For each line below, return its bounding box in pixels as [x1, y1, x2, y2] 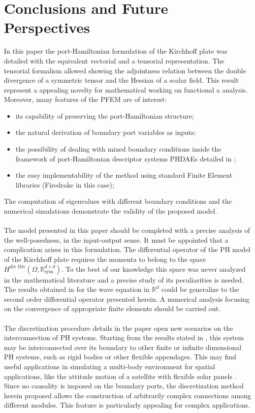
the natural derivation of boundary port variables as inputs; [15, 127, 196, 137]
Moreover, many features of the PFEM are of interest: [4, 94, 167, 104]
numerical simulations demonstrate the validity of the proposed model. [4, 206, 217, 216]
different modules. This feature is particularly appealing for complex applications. [4, 400, 250, 410]
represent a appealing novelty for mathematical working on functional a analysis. [4, 84, 248, 95]
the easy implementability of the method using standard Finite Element [15, 170, 232, 180]
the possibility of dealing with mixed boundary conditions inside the [15, 144, 222, 154]
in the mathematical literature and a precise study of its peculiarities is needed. [4, 274, 244, 285]
